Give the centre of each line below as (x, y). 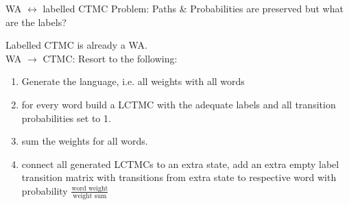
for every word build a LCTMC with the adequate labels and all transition (179, 104)
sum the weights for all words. (85, 141)
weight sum (90, 196)
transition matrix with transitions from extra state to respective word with (179, 177)
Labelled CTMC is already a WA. (76, 45)
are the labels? (36, 22)
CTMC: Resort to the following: (110, 58)
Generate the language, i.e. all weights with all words (133, 81)
